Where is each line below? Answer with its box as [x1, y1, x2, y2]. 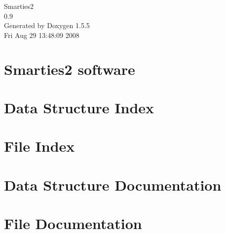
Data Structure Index [4, 97, 154, 117]
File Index [4, 136, 75, 156]
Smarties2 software [4, 59, 135, 79]
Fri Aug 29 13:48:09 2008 [4, 30, 79, 40]
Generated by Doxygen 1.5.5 [4, 20, 90, 31]
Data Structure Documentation [4, 174, 222, 195]
